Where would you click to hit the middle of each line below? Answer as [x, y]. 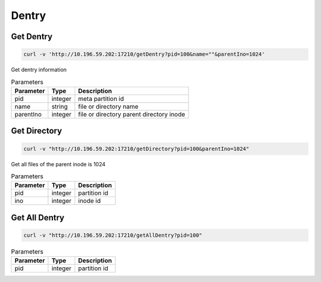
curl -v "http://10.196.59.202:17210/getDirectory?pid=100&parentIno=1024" [136, 149]
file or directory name [108, 106]
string [60, 106]
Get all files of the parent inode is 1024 [58, 164]
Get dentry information [39, 70]
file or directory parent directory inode [132, 114]
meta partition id [101, 99]
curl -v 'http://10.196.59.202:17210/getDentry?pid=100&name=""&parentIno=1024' [144, 54]
